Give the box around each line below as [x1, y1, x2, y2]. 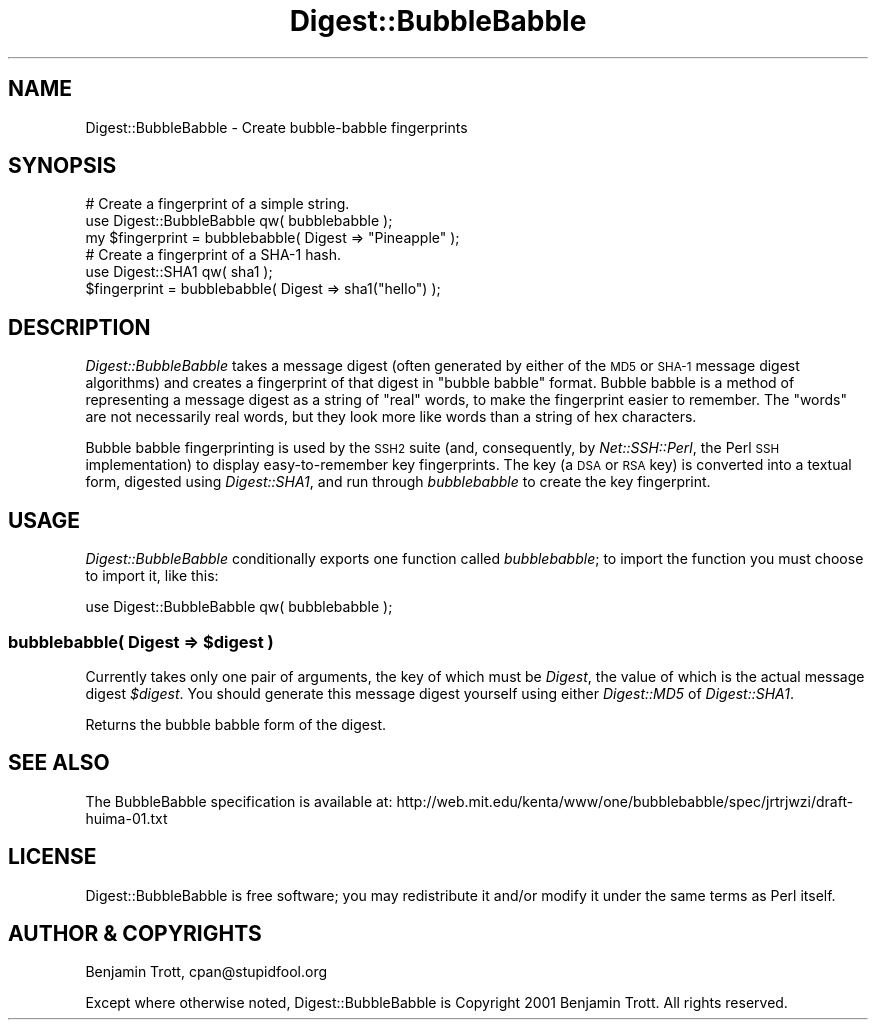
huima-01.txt [85, 809, 168, 827]
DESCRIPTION [8, 314, 151, 340]
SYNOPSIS [8, 153, 117, 179]
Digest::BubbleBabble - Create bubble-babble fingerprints [85, 118, 468, 136]
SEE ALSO [8, 750, 110, 776]
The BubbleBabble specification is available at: [85, 792, 393, 810]
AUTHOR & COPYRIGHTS [8, 920, 262, 946]
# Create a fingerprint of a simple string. [85, 195, 350, 213]
